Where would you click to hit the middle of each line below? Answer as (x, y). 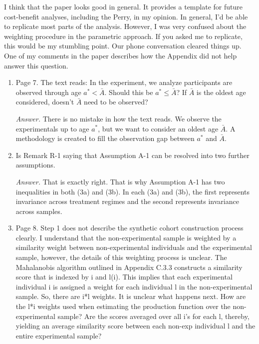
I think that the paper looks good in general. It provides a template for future (123, 6)
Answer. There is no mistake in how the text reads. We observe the (119, 118)
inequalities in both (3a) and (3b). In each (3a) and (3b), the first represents (133, 191)
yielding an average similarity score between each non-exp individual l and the (135, 326)
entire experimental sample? (59, 335)
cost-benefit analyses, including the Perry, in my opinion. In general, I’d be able (126, 16)
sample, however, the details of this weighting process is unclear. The (121, 257)
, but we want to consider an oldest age (158, 128)
